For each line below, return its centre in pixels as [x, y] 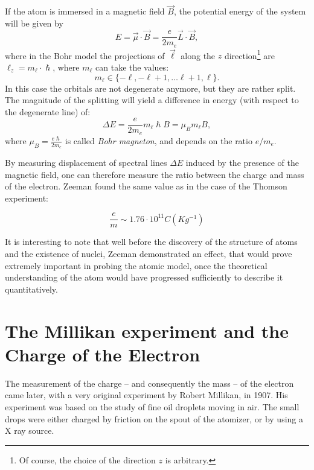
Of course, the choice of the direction [87, 459]
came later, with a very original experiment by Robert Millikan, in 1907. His [146, 395]
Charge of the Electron [103, 354]
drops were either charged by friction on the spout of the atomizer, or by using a [154, 418]
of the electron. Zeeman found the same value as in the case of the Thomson [146, 186]
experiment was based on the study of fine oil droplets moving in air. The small [152, 406]
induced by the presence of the [242, 163]
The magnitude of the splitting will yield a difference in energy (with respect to [152, 100]
